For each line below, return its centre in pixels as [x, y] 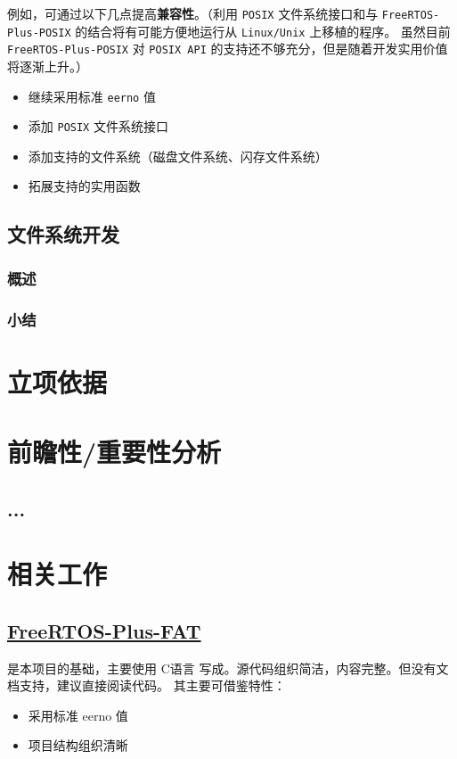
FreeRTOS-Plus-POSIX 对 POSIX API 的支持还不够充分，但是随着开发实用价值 [228, 49]
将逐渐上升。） [48, 66]
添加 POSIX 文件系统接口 [98, 126]
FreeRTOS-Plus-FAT [104, 630]
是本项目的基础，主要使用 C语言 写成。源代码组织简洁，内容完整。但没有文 [228, 668]
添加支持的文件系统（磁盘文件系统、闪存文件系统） [178, 156]
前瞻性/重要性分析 [114, 452]
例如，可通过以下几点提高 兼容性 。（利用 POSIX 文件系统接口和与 [193, 13]
